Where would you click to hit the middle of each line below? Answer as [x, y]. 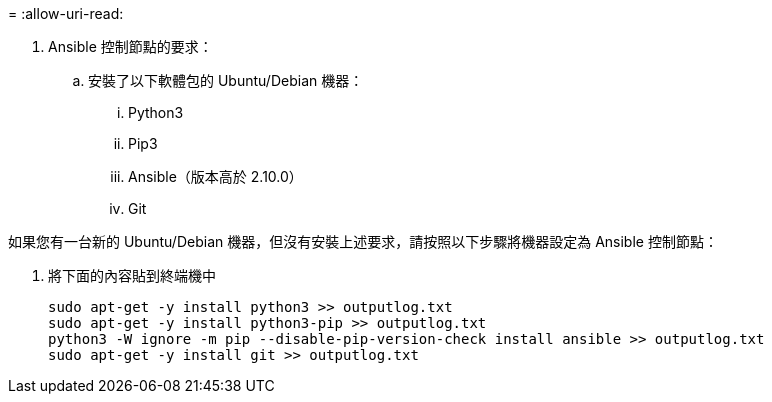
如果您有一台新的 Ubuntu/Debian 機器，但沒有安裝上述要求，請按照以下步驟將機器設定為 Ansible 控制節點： [363, 241]
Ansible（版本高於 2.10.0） [215, 176]
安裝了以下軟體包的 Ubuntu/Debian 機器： [226, 80]
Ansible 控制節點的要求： [130, 46]
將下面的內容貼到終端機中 [132, 275]
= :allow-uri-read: [66, 13]
